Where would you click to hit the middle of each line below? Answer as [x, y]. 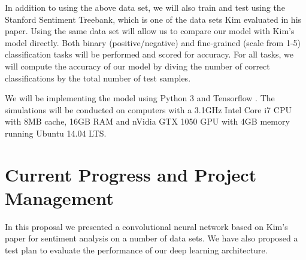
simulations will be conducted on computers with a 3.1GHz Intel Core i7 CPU [148, 109]
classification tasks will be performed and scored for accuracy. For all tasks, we [149, 54]
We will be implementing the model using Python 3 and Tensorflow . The [140, 98]
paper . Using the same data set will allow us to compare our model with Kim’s [150, 31]
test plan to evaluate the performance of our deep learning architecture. [136, 250]
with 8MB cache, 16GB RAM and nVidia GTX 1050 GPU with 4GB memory [147, 121]
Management [59, 197]
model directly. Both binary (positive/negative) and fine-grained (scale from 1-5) [153, 42]
